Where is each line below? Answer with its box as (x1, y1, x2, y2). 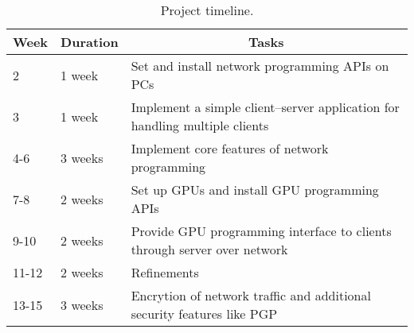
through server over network (131, 240, 288, 258)
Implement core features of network (131, 139, 329, 157)
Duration (61, 33, 119, 51)
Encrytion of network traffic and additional (131, 286, 371, 304)
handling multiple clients (131, 116, 269, 134)
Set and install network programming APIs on (131, 56, 389, 75)
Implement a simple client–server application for (131, 98, 400, 116)
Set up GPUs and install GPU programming (131, 180, 379, 199)
